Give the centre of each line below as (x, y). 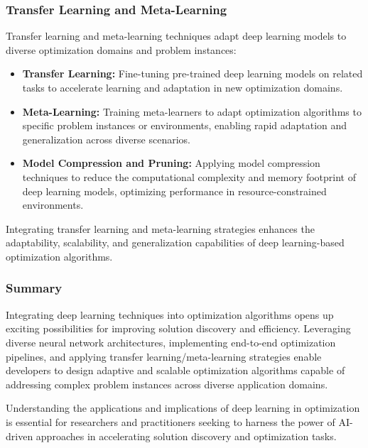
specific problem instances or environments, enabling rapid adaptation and (185, 125)
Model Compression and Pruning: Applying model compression (171, 163)
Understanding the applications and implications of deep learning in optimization (183, 408)
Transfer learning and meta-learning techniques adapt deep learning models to (176, 36)
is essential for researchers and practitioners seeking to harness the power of (171, 421)
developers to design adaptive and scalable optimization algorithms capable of (175, 370)
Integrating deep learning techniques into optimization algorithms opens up (170, 314)
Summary (34, 288)
